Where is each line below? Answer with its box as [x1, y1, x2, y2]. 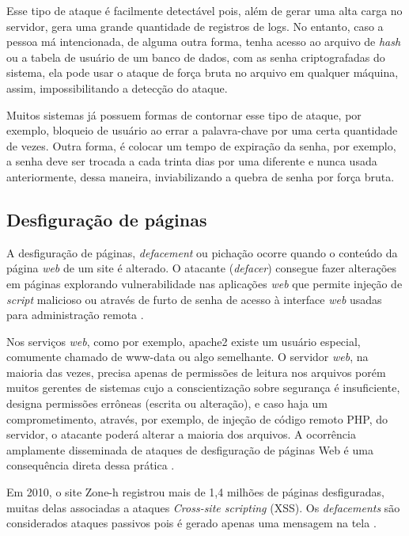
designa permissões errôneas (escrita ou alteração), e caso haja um [6, 395, 328, 412]
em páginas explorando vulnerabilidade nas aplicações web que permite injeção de [6, 275, 403, 291]
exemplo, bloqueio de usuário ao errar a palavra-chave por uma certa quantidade [6, 122, 398, 139]
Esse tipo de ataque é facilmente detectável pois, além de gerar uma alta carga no [6, 2, 403, 18]
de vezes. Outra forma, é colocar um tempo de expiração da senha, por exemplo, [6, 137, 396, 154]
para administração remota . [6, 306, 144, 323]
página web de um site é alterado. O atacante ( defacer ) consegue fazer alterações [6, 260, 396, 276]
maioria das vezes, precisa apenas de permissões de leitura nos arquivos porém [6, 363, 386, 380]
